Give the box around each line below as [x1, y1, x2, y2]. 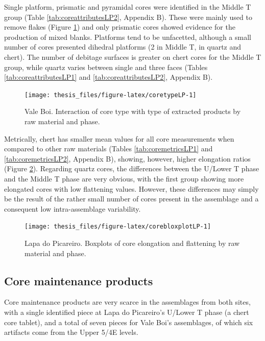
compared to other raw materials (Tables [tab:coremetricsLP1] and [4, 143, 213, 154]
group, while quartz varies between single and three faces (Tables [4, 61, 208, 72]
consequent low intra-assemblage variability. [4, 203, 141, 214]
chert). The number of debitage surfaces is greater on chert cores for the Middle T [4, 51, 261, 62]
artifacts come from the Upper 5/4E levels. [4, 327, 138, 337]
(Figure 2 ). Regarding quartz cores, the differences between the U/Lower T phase [4, 163, 259, 174]
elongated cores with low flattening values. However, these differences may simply [4, 183, 259, 194]
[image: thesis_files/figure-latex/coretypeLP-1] [25, 91, 197, 99]
